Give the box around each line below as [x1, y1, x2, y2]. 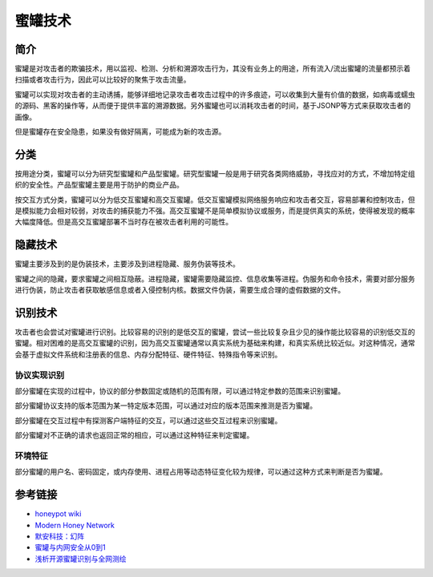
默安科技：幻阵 [34, 531, 84, 541]
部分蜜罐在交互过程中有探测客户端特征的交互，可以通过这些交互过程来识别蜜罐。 [14, 415, 282, 425]
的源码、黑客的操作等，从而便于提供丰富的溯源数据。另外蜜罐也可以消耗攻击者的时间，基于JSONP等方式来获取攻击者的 [14, 101, 411, 111]
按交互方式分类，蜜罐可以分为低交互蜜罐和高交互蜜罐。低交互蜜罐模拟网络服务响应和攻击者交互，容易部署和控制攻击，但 [14, 195, 415, 204]
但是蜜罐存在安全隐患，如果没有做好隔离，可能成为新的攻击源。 [14, 127, 226, 136]
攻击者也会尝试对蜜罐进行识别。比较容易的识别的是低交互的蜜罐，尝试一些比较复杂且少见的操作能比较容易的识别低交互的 [14, 327, 415, 337]
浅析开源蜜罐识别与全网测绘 [34, 554, 127, 563]
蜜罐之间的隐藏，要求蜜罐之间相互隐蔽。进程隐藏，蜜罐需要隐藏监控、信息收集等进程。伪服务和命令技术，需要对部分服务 [14, 273, 415, 284]
